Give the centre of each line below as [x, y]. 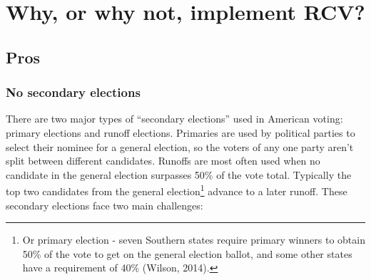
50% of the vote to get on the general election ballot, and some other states [187, 253]
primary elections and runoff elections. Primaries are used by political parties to [181, 132]
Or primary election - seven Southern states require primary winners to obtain [194, 240]
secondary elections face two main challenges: [105, 205]
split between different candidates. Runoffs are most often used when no [163, 161]
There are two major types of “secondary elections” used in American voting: [174, 119]
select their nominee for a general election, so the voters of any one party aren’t [180, 146]
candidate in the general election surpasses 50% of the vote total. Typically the [179, 174]
